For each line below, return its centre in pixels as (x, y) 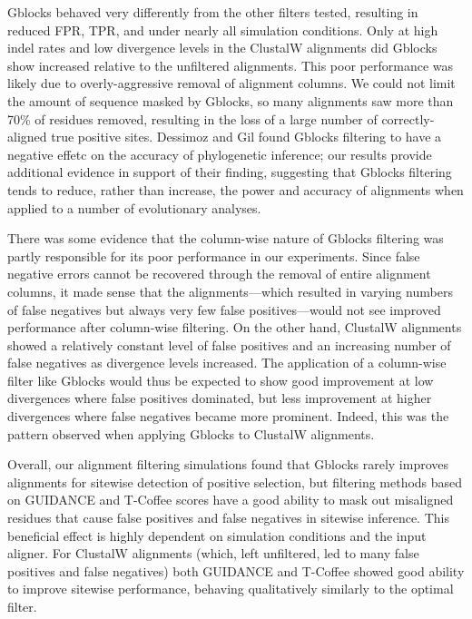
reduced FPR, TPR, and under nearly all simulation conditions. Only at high (223, 29)
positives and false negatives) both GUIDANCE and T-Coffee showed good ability (236, 570)
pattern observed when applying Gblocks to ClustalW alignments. (191, 433)
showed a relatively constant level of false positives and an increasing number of (229, 344)
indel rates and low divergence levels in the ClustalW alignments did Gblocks (222, 48)
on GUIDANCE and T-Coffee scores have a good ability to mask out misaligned (231, 500)
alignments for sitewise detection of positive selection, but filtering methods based (235, 481)
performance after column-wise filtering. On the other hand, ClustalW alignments (235, 327)
